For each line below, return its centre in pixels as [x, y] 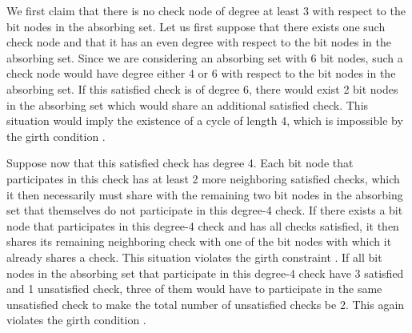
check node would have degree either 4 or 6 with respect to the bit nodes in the [201, 73]
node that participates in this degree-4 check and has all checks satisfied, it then [203, 225]
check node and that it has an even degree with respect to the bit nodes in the [199, 42]
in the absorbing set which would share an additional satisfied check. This [188, 104]
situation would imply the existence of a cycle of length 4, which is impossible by [205, 120]
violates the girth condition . [76, 320]
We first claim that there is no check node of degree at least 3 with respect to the [206, 10]
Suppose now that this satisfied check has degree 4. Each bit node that [180, 163]
